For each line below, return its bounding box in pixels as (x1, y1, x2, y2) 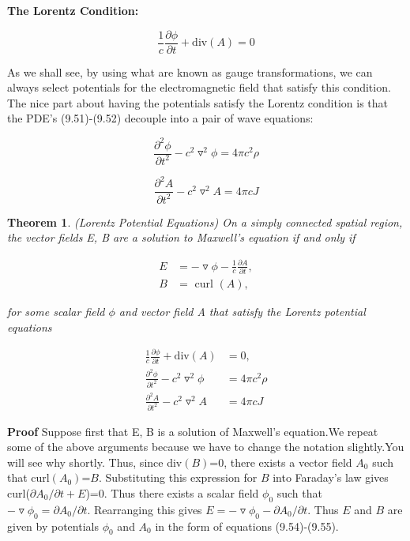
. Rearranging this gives (87, 501, 202, 517)
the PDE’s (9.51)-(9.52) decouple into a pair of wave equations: (7, 110, 314, 126)
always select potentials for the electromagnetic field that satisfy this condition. (7, 79, 391, 96)
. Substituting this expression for (98, 469, 258, 486)
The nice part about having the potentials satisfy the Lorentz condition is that (7, 94, 389, 111)
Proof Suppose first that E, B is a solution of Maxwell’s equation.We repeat (7, 423, 378, 439)
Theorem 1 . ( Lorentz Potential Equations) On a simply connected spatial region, (7, 213, 403, 230)
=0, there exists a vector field (209, 453, 352, 470)
